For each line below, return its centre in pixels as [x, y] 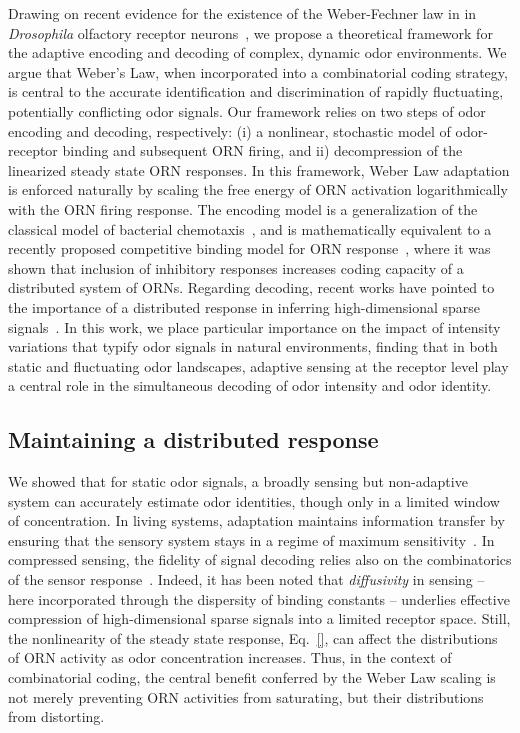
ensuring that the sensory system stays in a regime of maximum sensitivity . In [251, 539]
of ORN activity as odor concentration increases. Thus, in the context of [230, 657]
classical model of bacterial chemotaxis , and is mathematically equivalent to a [250, 228]
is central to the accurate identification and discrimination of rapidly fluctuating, [256, 91]
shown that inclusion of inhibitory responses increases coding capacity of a [236, 267]
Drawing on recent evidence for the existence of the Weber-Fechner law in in [242, 13]
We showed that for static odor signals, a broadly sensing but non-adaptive [238, 481]
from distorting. [56, 716]
